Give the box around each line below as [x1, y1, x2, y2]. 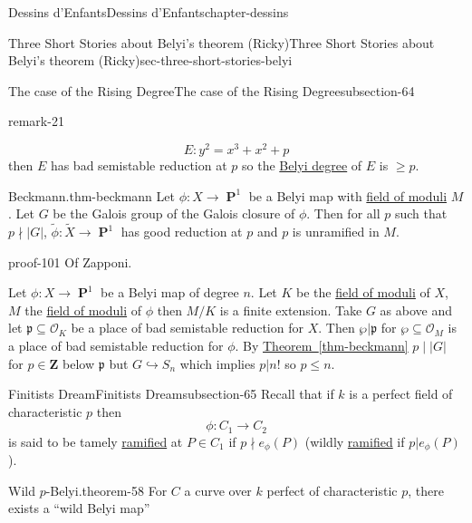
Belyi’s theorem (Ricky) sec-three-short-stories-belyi [8, 51, 293, 70]
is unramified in [292, 222, 380, 241]
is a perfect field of [349, 384, 453, 403]
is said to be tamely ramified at [8, 431, 183, 450]
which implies [179, 354, 255, 373]
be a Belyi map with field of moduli [248, 186, 448, 205]
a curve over [184, 480, 252, 499]
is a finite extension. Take [219, 300, 362, 319]
